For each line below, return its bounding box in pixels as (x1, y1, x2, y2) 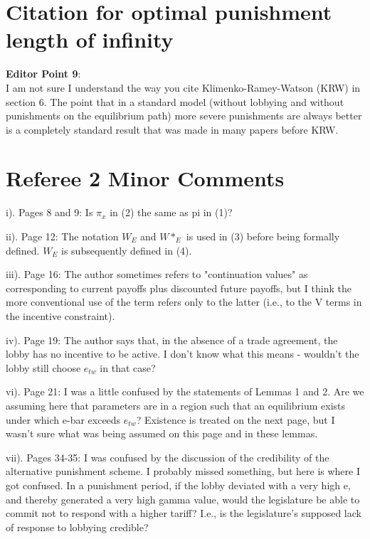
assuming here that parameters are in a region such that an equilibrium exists (6, 397, 346, 412)
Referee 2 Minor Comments (6, 164, 285, 193)
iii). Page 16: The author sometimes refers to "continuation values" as (6, 267, 308, 282)
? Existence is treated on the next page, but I (136, 412, 335, 427)
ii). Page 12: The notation (6, 229, 119, 243)
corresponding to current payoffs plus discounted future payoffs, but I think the (6, 280, 351, 295)
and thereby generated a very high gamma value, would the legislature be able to (6, 491, 360, 506)
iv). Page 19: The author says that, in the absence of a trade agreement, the (6, 332, 338, 347)
